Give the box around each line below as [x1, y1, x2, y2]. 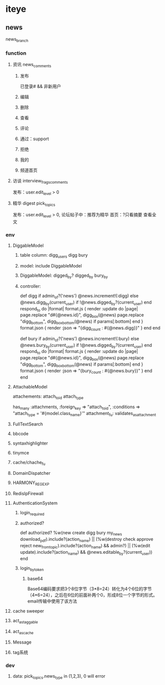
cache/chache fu [12, 459, 46, 466]
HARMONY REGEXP [12, 480, 50, 487]
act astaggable [12, 618, 38, 625]
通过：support [20, 136, 49, 142]
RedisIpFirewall [12, 490, 44, 496]
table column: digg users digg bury [20, 252, 88, 260]
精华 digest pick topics [12, 200, 55, 208]
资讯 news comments [12, 62, 52, 69]
